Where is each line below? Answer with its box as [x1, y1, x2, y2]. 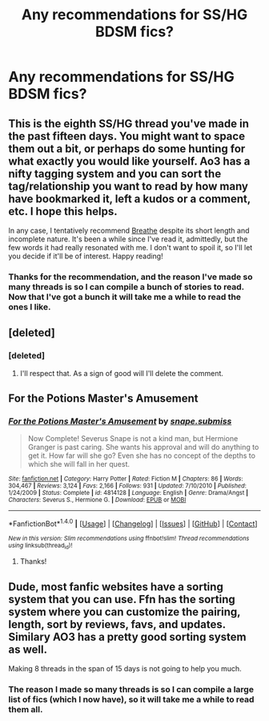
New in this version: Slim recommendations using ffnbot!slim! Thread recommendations [8, 534, 250, 542]
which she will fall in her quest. [27, 460, 130, 469]
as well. [8, 642, 48, 656]
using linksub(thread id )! [8, 541, 73, 551]
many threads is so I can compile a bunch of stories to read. [8, 281, 244, 292]
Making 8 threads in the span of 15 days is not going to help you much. [8, 664, 242, 674]
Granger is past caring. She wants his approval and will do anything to [27, 443, 259, 452]
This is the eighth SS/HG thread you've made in [8, 116, 250, 130]
